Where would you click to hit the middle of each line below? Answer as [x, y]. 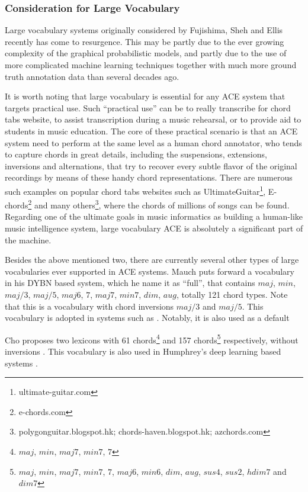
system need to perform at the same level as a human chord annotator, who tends [153, 142]
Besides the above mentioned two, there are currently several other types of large [152, 260]
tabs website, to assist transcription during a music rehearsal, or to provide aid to [153, 119]
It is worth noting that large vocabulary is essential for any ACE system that [145, 96]
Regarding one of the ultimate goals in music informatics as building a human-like [154, 216]
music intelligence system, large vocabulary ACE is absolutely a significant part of [154, 228]
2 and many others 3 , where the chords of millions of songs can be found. [159, 204]
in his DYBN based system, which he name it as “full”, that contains [130, 283]
